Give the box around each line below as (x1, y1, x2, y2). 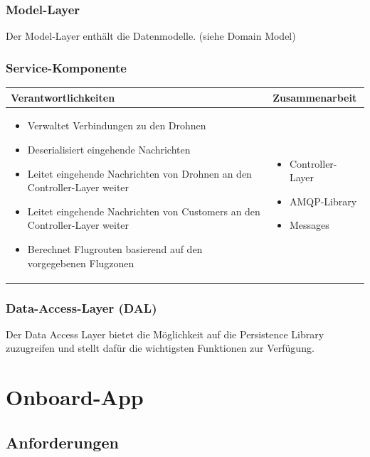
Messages (289, 217, 329, 232)
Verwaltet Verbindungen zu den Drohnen (27, 118, 206, 133)
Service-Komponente (6, 58, 127, 76)
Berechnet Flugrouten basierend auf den (27, 241, 203, 256)
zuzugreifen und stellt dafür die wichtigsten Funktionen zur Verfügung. (6, 340, 314, 355)
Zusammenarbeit (273, 90, 357, 104)
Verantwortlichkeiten (11, 90, 115, 104)
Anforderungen (6, 431, 119, 453)
